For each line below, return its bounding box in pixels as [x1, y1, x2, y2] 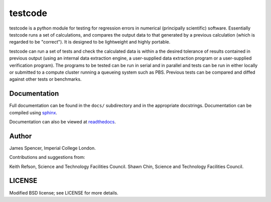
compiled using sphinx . [9, 109, 58, 115]
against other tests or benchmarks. [9, 76, 82, 82]
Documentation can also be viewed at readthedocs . [9, 118, 116, 125]
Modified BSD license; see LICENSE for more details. [9, 189, 118, 195]
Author [9, 132, 32, 140]
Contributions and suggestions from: [9, 154, 85, 160]
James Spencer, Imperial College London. [9, 145, 96, 151]
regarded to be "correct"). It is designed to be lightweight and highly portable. [9, 39, 171, 45]
